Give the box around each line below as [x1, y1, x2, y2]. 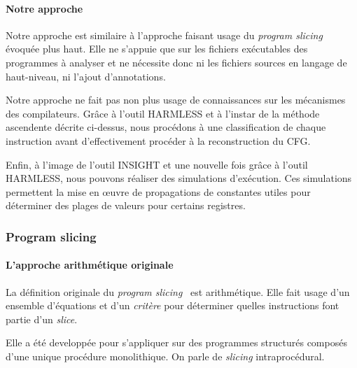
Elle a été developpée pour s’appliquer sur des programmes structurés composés [6, 335, 347, 350]
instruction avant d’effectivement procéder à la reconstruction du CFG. [6, 133, 311, 148]
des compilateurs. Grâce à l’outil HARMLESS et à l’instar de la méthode [6, 106, 320, 120]
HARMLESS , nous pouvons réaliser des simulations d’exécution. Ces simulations [6, 171, 352, 185]
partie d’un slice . [6, 311, 78, 326]
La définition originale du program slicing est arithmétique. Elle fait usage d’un [6, 284, 350, 299]
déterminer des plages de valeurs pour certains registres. [6, 198, 246, 213]
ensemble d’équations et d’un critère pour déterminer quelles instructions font [6, 298, 339, 313]
